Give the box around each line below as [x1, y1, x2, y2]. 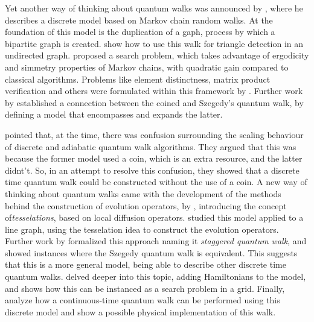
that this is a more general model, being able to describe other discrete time [5, 258, 286, 271]
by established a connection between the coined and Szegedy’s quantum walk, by [5, 96, 304, 109]
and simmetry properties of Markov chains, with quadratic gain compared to [5, 60, 289, 73]
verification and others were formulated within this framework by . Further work [5, 84, 303, 97]
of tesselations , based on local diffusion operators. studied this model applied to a [5, 211, 304, 224]
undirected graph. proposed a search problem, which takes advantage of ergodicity [5, 49, 309, 62]
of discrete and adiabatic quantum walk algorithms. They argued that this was [5, 140, 296, 153]
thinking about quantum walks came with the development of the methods [5, 187, 281, 200]
